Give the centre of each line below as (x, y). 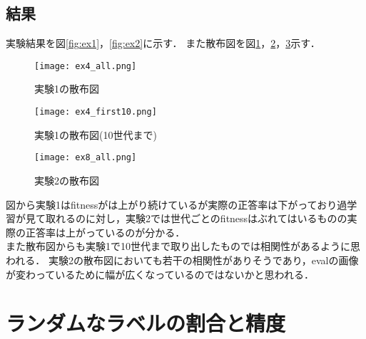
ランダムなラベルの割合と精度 (146, 323)
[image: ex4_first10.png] (96, 112)
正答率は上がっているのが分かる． (105, 232)
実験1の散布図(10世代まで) (96, 134)
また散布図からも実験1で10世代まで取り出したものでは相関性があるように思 (183, 246)
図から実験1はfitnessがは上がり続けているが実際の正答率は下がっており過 (177, 204)
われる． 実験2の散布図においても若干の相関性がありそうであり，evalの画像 (182, 260)
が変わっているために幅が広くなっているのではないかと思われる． (160, 274)
